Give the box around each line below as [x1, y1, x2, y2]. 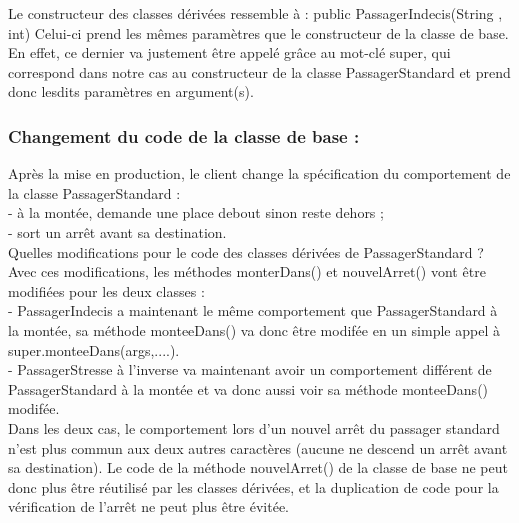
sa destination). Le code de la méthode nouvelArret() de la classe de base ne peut [8, 457, 508, 478]
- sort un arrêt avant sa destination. [8, 221, 227, 242]
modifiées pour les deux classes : [8, 280, 205, 301]
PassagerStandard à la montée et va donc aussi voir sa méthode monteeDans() [8, 378, 489, 399]
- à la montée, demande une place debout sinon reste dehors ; [8, 202, 384, 223]
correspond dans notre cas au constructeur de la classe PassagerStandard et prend [8, 61, 511, 82]
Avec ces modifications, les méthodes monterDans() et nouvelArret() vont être [8, 261, 486, 282]
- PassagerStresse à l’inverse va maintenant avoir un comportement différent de [8, 359, 492, 380]
